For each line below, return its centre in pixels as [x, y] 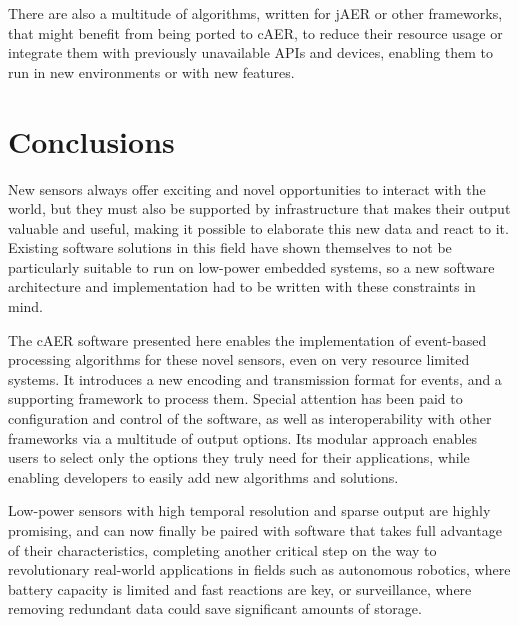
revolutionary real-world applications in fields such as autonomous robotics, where [259, 569]
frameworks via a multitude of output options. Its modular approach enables [243, 437]
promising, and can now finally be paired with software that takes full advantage [255, 530]
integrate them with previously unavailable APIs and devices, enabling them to [251, 52]
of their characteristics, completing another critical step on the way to [222, 549]
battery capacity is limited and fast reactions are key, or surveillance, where [240, 588]
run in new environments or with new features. [151, 71]
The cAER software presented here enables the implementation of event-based [247, 339]
